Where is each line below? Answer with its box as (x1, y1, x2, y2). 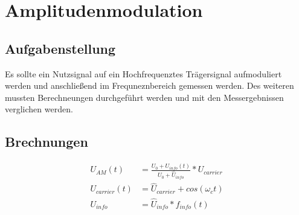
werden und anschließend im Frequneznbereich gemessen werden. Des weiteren (5, 79, 294, 92)
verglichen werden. (5, 103, 73, 115)
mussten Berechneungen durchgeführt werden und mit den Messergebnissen (5, 91, 284, 103)
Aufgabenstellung (5, 39, 116, 57)
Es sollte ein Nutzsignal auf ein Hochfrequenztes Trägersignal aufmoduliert (5, 67, 282, 80)
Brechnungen (5, 132, 88, 151)
